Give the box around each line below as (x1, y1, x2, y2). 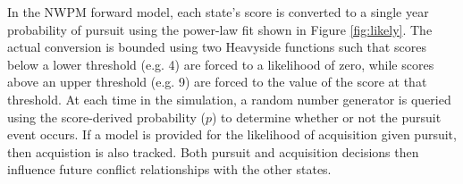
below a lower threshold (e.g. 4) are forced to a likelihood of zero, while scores (7, 54, 434, 73)
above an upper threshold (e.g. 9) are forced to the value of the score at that (7, 72, 427, 91)
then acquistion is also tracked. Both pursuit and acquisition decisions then (7, 142, 419, 161)
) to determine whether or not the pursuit (212, 107, 442, 126)
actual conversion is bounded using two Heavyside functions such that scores (7, 38, 426, 56)
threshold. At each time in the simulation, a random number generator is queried (7, 89, 451, 108)
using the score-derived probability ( (7, 107, 206, 126)
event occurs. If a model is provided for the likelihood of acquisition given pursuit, (7, 125, 457, 144)
